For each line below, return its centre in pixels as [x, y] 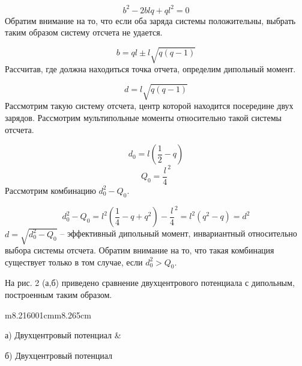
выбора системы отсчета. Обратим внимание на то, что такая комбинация [140, 250]
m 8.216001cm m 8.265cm [48, 315]
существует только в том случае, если [74, 262]
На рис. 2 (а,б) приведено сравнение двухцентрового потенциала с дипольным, [150, 283]
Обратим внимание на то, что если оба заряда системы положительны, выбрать [150, 20]
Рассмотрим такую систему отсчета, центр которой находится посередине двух [149, 106]
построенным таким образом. [59, 295]
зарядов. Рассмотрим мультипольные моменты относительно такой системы [143, 117]
